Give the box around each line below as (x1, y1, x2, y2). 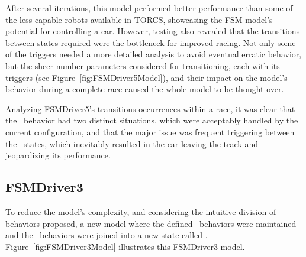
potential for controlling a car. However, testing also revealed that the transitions (5, 25, 300, 37)
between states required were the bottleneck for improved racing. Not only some (5, 36, 296, 48)
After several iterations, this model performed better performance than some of (5, 2, 293, 14)
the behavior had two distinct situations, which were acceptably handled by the (5, 114, 298, 126)
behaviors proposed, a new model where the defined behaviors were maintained (5, 217, 297, 229)
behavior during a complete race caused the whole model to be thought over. (5, 83, 284, 95)
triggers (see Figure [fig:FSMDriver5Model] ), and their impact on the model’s (5, 71, 288, 83)
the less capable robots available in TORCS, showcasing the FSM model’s (5, 13, 273, 25)
